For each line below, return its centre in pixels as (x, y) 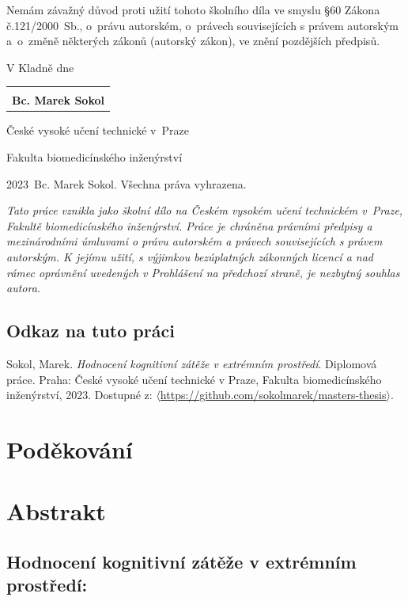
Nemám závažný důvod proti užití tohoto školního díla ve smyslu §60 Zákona (193, 10)
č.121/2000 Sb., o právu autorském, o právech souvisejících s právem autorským (203, 25)
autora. (24, 288)
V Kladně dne (40, 67)
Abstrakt (56, 511)
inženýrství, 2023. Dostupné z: (79, 395)
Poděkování (70, 449)
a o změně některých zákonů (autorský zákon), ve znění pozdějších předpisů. (193, 41)
